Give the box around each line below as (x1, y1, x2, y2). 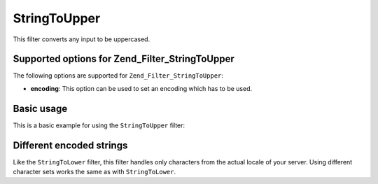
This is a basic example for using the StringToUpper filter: (13, 121, 185, 129)
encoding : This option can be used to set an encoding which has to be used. (30, 84, 253, 92)
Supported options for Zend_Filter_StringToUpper (13, 53, 234, 65)
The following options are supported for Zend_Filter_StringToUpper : (13, 71, 224, 80)
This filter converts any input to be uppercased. (13, 35, 150, 43)
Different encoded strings (13, 139, 128, 151)
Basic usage (13, 102, 68, 115)
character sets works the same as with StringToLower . (13, 168, 176, 176)
